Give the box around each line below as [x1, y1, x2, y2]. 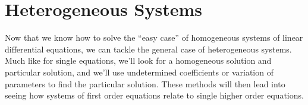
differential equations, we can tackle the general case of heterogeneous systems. [5, 42, 292, 55]
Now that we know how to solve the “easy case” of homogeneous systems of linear [5, 31, 303, 44]
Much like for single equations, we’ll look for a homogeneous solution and [5, 54, 272, 67]
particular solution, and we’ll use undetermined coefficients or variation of [5, 65, 274, 78]
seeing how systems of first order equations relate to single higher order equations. [5, 89, 304, 101]
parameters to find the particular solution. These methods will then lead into [5, 77, 285, 90]
